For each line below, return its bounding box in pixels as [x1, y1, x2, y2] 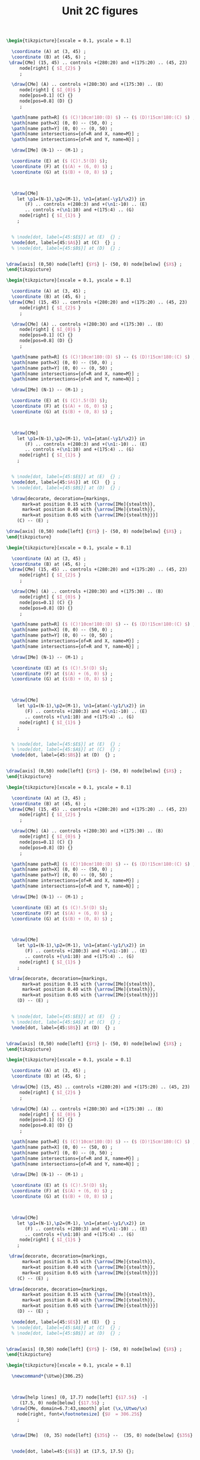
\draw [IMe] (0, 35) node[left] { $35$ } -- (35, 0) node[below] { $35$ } [11, 1433, 193, 1439]
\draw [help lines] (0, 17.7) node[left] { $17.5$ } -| [11, 1394, 148, 1400]
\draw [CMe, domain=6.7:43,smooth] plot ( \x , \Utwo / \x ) [11, 1405, 148, 1411]
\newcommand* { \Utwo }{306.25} [11, 1373, 84, 1380]
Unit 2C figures [61, 4, 139, 18]
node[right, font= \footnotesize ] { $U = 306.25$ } [17, 1411, 143, 1417]
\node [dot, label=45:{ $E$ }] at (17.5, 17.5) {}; [11, 1449, 135, 1455]
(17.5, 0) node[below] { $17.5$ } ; [19, 1400, 105, 1406]
